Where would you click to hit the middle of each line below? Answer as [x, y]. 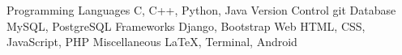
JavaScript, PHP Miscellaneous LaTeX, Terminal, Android [152, 42]
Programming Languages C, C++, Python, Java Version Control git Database [201, 10]
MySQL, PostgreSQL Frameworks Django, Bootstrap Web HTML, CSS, [186, 25]
